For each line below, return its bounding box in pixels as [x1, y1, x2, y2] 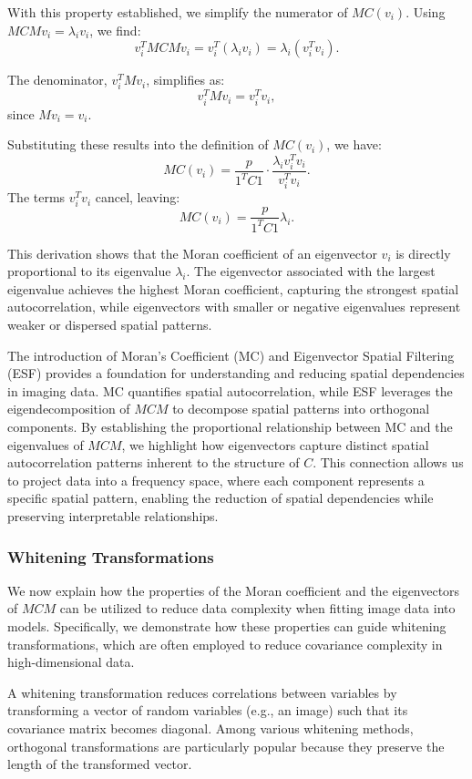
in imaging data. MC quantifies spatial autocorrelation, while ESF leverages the [7, 381, 453, 400]
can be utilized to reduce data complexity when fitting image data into [59, 599, 456, 618]
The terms [7, 188, 66, 207]
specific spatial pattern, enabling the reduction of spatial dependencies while [7, 488, 434, 507]
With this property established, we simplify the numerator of [7, 3, 348, 21]
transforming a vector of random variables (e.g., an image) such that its [7, 701, 408, 720]
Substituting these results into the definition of [7, 135, 269, 154]
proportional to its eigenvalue [7, 261, 171, 281]
